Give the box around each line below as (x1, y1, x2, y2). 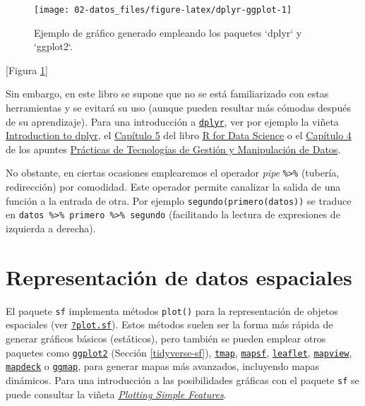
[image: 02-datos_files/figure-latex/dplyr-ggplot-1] (34, 5, 292, 15)
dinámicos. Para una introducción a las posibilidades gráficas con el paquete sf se (6, 372, 359, 387)
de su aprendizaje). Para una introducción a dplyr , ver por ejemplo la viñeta (6, 114, 339, 129)
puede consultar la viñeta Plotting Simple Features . (6, 386, 227, 401)
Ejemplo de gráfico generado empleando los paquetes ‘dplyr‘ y (34, 25, 302, 40)
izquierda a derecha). (6, 221, 96, 236)
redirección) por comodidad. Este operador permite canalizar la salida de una (6, 179, 341, 194)
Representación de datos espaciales (6, 262, 352, 291)
